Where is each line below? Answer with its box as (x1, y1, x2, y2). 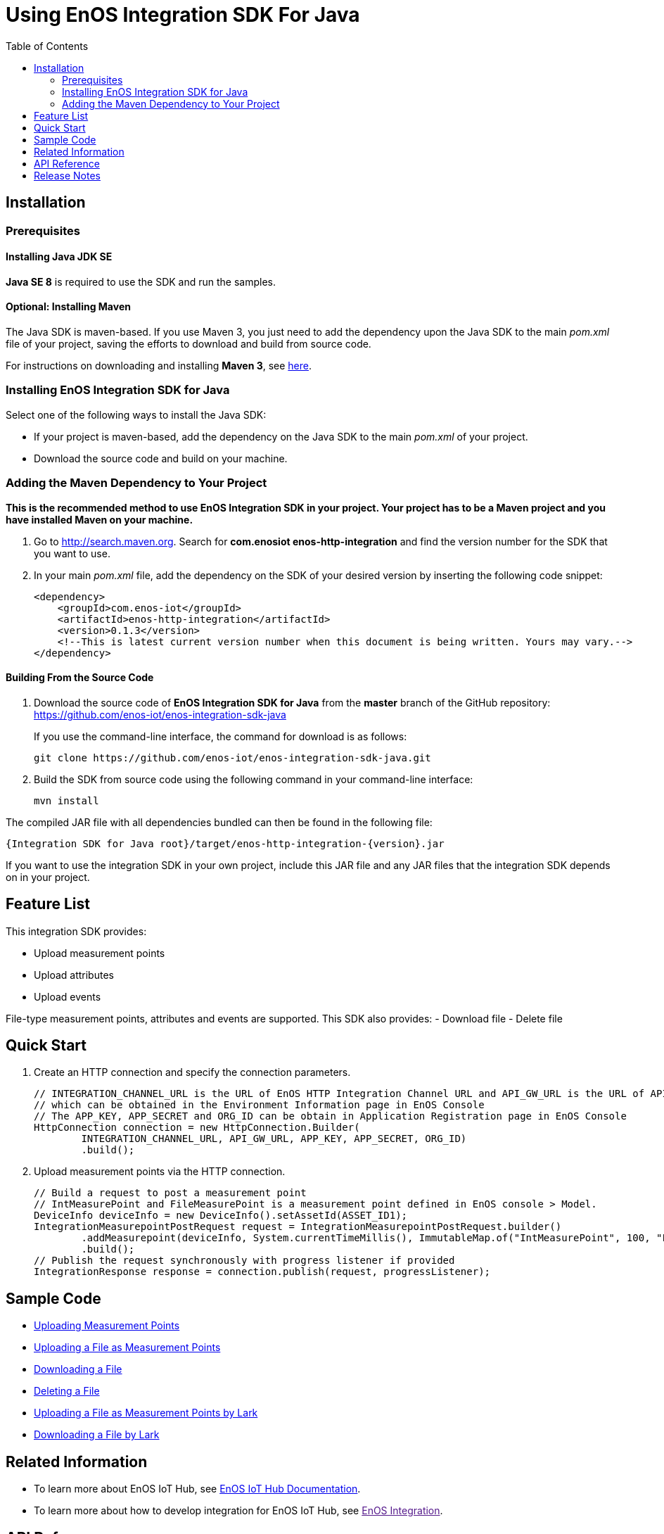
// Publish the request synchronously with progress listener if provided (34, 1255, 455, 1267)
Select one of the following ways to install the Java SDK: (6, 408, 267, 421)
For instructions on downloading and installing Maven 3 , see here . (6, 360, 312, 372)
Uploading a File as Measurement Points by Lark (34, 1407, 258, 1419)
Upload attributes (34, 968, 114, 981)
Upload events (34, 990, 101, 1003)
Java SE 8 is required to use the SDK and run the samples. (6, 275, 276, 288)
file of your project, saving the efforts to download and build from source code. (6, 338, 371, 350)
